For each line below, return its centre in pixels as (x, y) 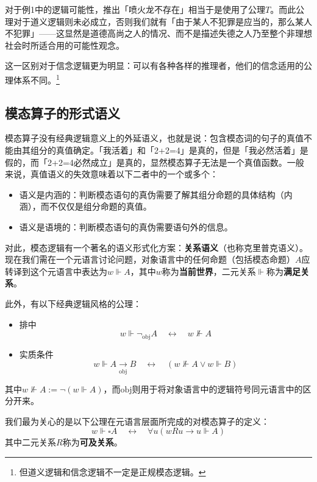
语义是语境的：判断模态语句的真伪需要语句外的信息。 (126, 226)
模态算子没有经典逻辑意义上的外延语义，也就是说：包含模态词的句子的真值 (154, 138)
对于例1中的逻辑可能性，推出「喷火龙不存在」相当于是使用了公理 (135, 9)
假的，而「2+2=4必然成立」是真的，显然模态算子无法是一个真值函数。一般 (155, 162)
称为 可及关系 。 (92, 442)
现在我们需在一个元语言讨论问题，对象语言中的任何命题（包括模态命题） (150, 259)
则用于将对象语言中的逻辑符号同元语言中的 (217, 388)
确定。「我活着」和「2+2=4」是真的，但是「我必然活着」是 (191, 150)
